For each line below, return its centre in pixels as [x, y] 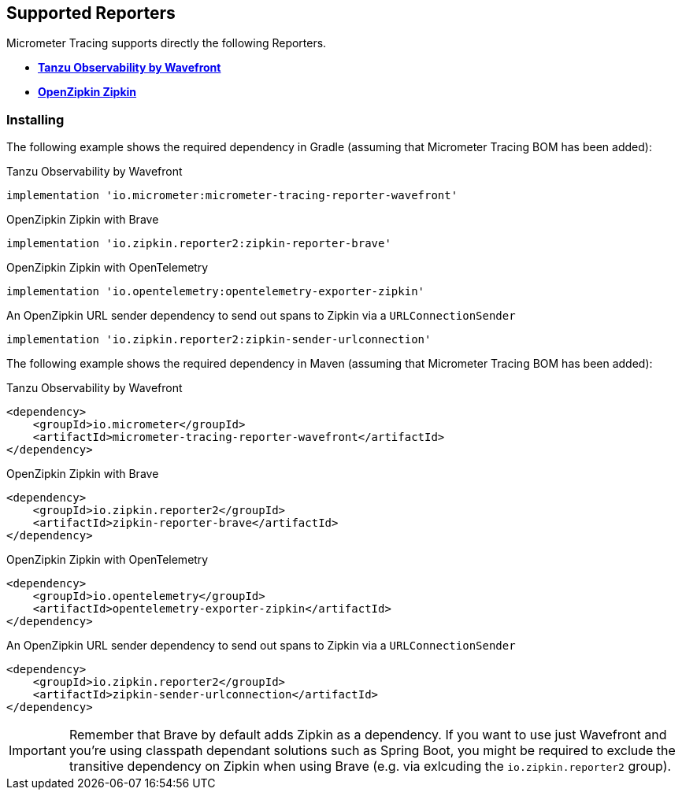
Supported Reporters [91, 13]
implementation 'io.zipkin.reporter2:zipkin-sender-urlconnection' [219, 340]
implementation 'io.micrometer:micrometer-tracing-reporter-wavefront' [232, 196]
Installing [35, 119]
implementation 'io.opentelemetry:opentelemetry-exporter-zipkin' [216, 292]
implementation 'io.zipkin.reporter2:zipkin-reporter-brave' [199, 244]
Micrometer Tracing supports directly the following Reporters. [167, 43]
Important [37, 751]
